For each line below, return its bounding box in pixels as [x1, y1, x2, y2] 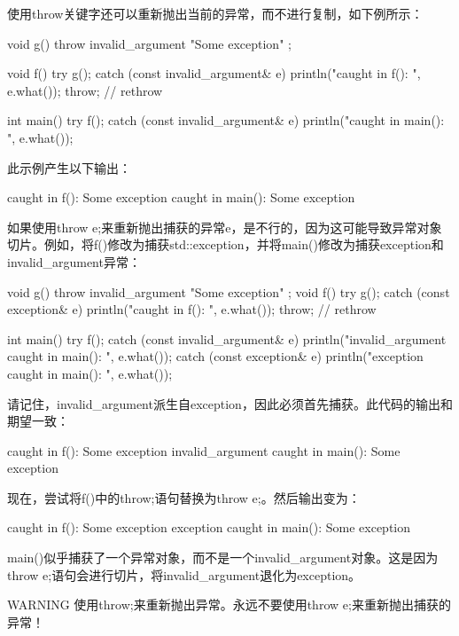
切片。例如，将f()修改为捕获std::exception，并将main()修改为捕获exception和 [7, 235, 444, 254]
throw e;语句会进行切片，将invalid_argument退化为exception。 [7, 565, 362, 584]
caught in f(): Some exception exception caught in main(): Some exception [7, 518, 410, 537]
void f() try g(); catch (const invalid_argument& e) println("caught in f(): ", [7, 64, 421, 82]
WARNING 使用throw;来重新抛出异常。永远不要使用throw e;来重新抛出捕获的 [7, 595, 451, 614]
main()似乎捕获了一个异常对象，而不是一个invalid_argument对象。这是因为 [7, 548, 439, 567]
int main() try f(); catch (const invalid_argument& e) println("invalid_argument [7, 329, 447, 348]
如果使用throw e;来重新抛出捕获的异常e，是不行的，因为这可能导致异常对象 [7, 217, 442, 236]
